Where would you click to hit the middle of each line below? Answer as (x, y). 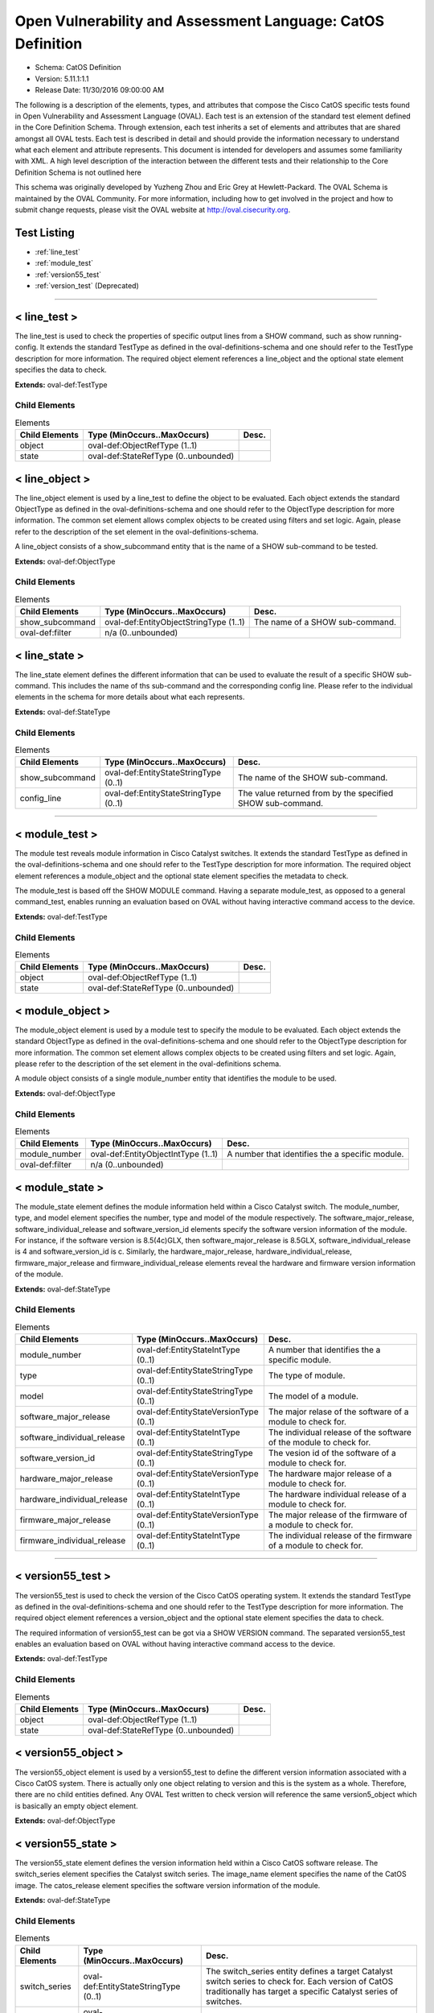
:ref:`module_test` (64, 263)
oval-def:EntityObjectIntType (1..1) (154, 1154)
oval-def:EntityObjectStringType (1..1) (175, 622)
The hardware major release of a (330, 1474)
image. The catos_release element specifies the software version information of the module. (168, 1885)
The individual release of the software (340, 1432)
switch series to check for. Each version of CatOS (300, 1981)
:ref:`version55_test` (68, 275)
